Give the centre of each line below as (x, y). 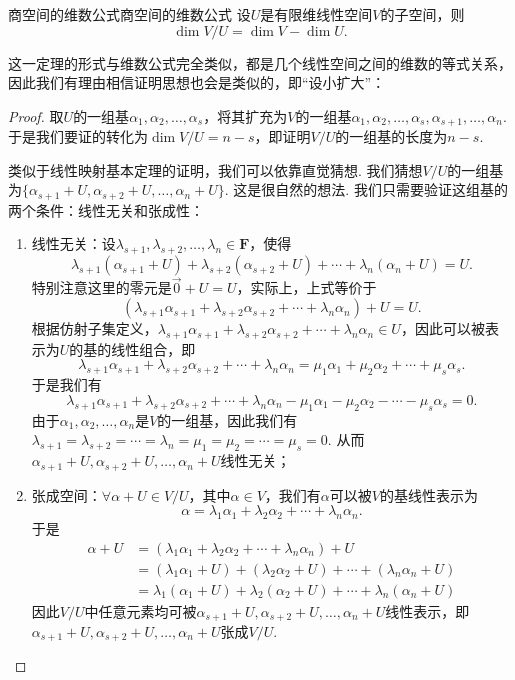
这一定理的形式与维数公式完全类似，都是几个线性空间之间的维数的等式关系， (260, 62)
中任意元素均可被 (140, 610)
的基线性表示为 (428, 494)
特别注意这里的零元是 (101, 287)
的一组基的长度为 (391, 136)
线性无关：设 (73, 243)
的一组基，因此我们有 (227, 419)
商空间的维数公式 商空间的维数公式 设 (129, 14)
